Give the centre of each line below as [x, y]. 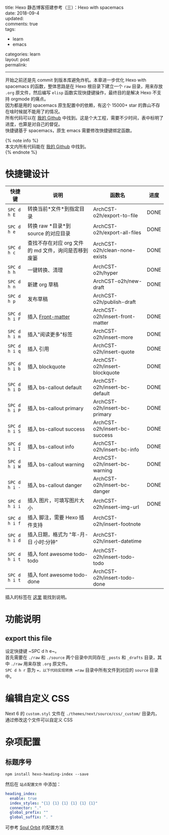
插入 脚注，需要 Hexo [53, 517]
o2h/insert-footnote [117, 524]
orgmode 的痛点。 [30, 99]
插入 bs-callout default [55, 387]
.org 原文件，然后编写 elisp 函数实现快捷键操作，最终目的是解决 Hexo [78, 93]
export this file [28, 638]
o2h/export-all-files [117, 232]
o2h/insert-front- [114, 316]
